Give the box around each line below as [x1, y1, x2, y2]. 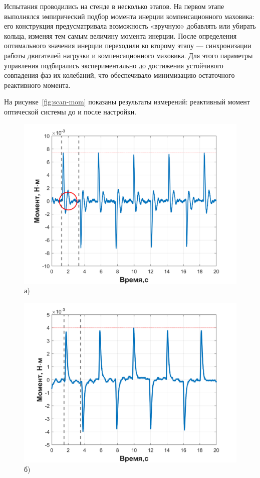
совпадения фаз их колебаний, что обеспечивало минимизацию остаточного [4, 70, 235, 80]
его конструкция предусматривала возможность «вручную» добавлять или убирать [4, 21, 256, 31]
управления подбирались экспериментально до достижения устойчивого [4, 60, 223, 70]
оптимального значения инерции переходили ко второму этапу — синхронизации [4, 40, 251, 51]
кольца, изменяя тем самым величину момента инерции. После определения [4, 30, 237, 41]
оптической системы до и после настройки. [4, 106, 137, 116]
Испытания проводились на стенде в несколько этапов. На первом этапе [4, 1, 224, 11]
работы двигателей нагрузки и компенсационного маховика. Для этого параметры [4, 50, 253, 60]
